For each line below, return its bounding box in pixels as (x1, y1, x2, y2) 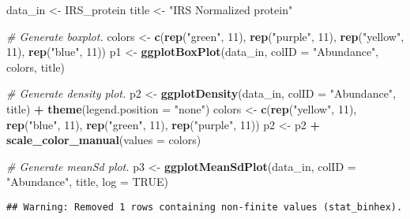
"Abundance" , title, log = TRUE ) (6, 173, 168, 190)
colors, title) (6, 58, 66, 75)
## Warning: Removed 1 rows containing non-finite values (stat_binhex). (6, 201, 403, 213)
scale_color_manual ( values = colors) (6, 132, 201, 148)
